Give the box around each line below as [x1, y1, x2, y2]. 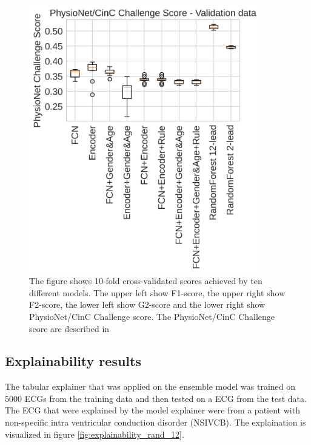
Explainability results [5, 352, 141, 370]
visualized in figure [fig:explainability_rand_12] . [5, 427, 184, 440]
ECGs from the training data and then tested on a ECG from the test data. [24, 392, 307, 404]
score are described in [29, 322, 110, 335]
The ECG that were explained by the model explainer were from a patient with [5, 404, 300, 416]
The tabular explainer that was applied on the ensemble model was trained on [5, 380, 296, 393]
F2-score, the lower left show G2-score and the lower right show [29, 298, 266, 311]
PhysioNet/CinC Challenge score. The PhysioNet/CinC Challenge [29, 310, 275, 322]
